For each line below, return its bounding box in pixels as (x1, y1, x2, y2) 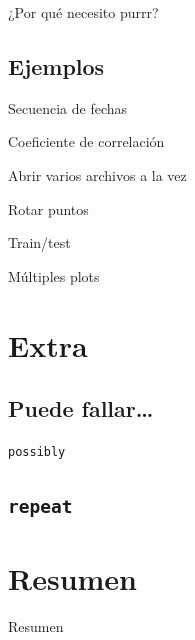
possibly (8, 444, 66, 459)
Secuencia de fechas (8, 97, 128, 118)
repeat (8, 495, 73, 517)
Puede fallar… (8, 393, 154, 424)
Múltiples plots (8, 265, 100, 286)
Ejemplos (8, 50, 105, 81)
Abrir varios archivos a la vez (8, 164, 187, 185)
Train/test (8, 232, 71, 253)
